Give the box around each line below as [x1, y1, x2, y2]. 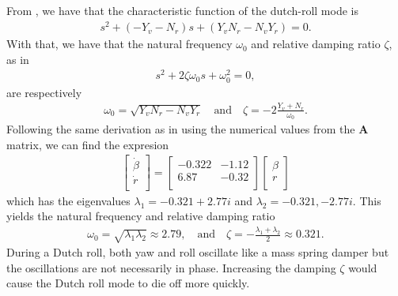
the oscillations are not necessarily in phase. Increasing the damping [6, 259, 336, 275]
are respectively [6, 84, 82, 100]
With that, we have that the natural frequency [6, 36, 233, 52]
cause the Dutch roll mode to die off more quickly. [6, 275, 250, 291]
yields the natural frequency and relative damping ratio [6, 208, 275, 224]
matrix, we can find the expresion [6, 136, 169, 152]
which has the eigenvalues [6, 192, 131, 208]
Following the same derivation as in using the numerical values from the [6, 121, 355, 137]
